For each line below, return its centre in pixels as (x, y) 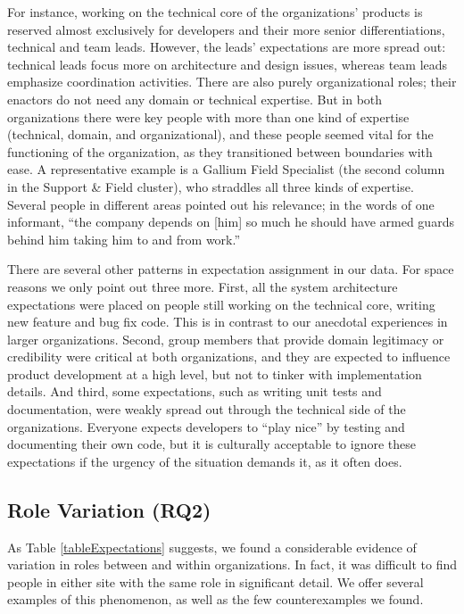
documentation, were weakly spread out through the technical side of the (207, 409)
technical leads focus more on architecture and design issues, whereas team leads (228, 64)
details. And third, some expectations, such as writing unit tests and (195, 391)
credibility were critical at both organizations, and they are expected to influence (229, 357)
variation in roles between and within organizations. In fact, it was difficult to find (232, 564)
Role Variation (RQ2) (109, 509)
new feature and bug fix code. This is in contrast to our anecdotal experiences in (228, 322)
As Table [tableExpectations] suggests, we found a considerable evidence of (212, 547)
